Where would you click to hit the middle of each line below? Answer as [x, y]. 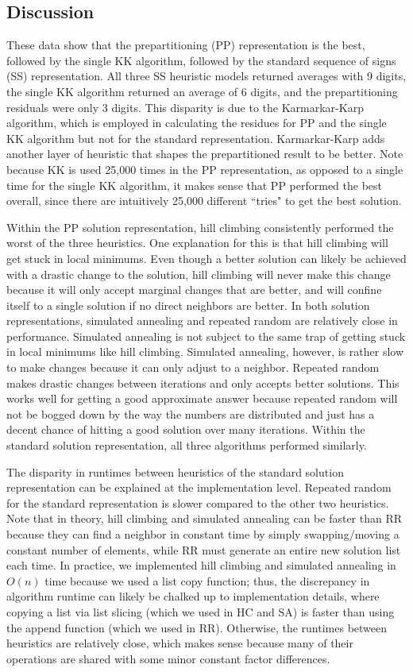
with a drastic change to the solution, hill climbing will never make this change [199, 274]
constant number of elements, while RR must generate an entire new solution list [204, 549]
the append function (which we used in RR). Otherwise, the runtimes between [197, 627]
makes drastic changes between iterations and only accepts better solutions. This [203, 382]
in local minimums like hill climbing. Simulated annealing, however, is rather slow [205, 351]
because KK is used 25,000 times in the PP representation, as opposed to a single [205, 169]
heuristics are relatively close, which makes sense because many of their [180, 643]
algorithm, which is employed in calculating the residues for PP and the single [197, 123]
